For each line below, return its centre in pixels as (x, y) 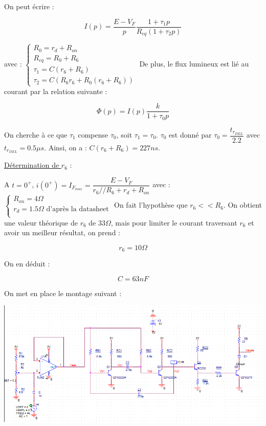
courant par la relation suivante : (56, 91)
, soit (124, 135)
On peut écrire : (29, 6)
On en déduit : (27, 264)
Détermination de (32, 165)
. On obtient (242, 205)
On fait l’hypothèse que (151, 205)
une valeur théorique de (41, 222)
